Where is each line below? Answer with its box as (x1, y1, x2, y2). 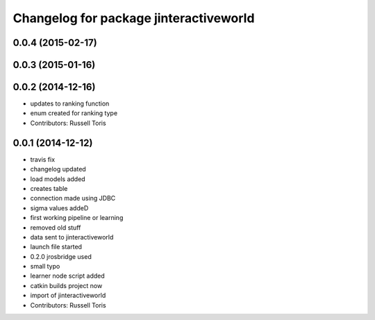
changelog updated (30, 165, 86, 174)
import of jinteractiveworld (30, 292, 106, 300)
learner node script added (30, 271, 106, 280)
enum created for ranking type (30, 109, 118, 117)
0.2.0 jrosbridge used (30, 252, 92, 260)
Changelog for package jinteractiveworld (12, 10, 255, 26)
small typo (30, 262, 60, 271)
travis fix (30, 155, 56, 163)
